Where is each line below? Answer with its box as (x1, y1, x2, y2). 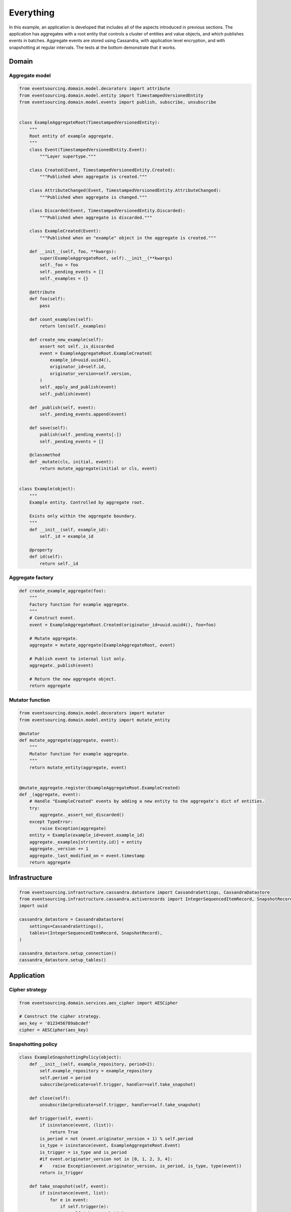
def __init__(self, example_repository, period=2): (29, 1061, 155, 1067)
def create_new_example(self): (29, 337, 104, 342)
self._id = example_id (39, 534, 94, 539)
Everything (9, 7, 55, 18)
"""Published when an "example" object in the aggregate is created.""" (39, 235, 216, 240)
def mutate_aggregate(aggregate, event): (19, 737, 119, 743)
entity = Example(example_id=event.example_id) (29, 832, 145, 838)
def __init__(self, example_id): (29, 526, 109, 532)
